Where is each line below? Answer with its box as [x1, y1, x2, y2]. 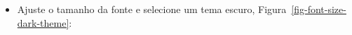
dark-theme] [17, 15, 69, 30]
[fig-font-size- [291, 2, 346, 16]
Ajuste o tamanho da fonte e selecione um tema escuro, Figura [17, 2, 287, 16]
